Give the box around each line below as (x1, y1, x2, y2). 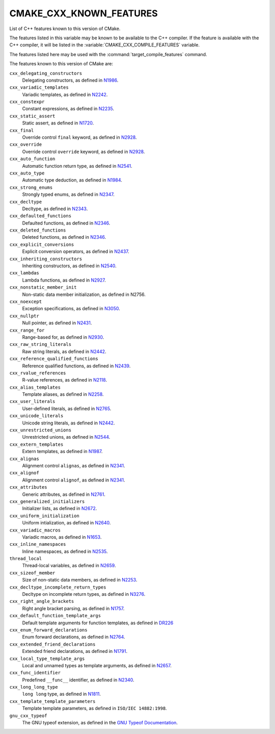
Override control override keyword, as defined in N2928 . (22, 148, 145, 155)
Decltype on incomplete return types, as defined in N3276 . (22, 591, 146, 597)
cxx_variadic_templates (9, 85, 69, 90)
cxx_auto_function (9, 156, 56, 162)
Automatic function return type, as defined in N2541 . (22, 163, 132, 169)
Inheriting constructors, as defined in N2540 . (22, 263, 117, 269)
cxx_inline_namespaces (9, 541, 66, 547)
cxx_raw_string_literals (9, 342, 71, 347)
